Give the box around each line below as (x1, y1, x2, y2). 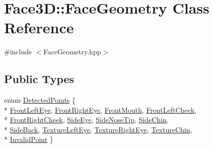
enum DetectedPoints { (4, 95, 76, 105)
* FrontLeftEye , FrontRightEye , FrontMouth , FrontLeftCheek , (4, 104, 197, 115)
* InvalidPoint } (4, 134, 53, 144)
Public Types (4, 71, 75, 87)
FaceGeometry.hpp (43, 46, 101, 57)
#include (4, 46, 32, 57)
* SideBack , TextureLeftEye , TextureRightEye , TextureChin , (4, 124, 192, 134)
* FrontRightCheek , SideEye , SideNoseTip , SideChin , (4, 114, 169, 125)
